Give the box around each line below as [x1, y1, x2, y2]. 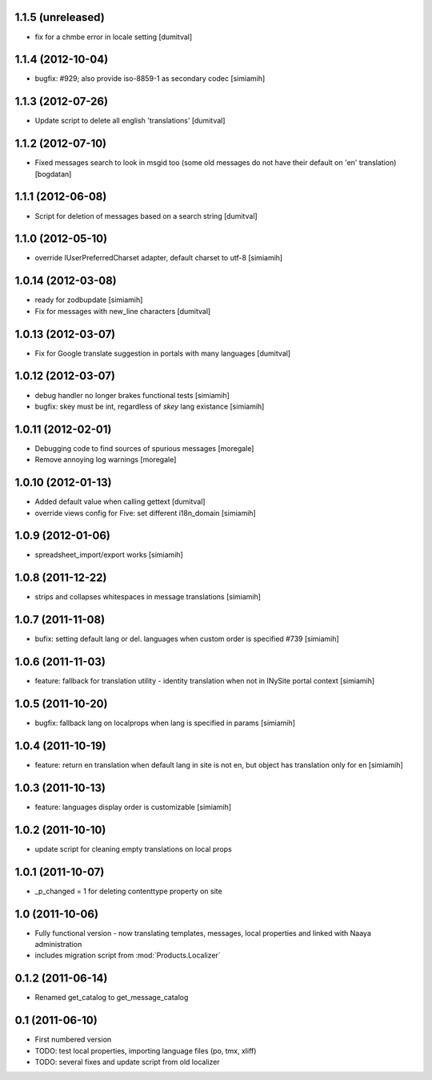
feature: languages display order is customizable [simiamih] [34, 802, 232, 812]
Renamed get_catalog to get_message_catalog [34, 993, 189, 1002]
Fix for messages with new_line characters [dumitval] [34, 306, 211, 316]
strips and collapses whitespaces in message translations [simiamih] [34, 592, 262, 602]
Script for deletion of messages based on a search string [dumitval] [34, 211, 258, 220]
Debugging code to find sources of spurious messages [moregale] [34, 443, 254, 453]
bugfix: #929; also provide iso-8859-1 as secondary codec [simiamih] [34, 74, 266, 83]
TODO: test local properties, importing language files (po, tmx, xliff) [34, 1046, 257, 1055]
